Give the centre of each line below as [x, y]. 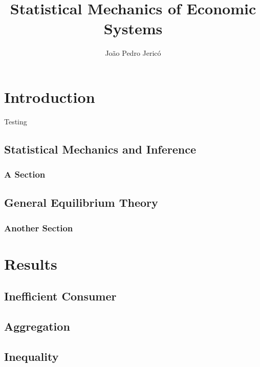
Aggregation [37, 326]
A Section [25, 174]
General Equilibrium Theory [81, 202]
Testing [16, 121]
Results [31, 263]
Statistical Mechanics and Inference [100, 149]
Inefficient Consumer [60, 296]
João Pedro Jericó [133, 53]
